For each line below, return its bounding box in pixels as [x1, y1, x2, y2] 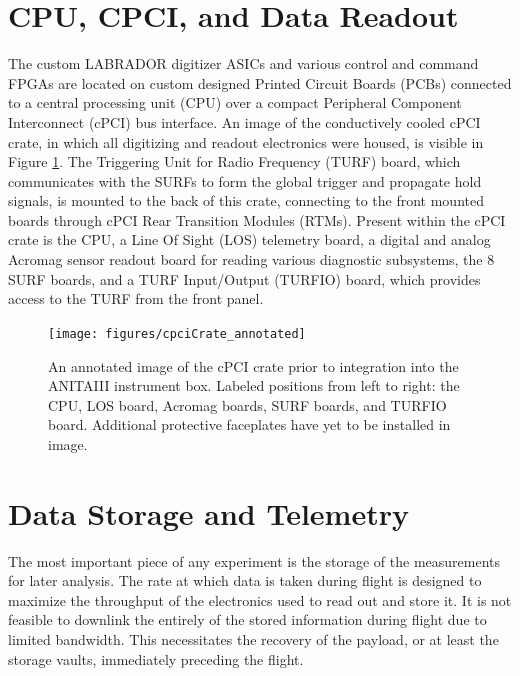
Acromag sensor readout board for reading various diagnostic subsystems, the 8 [8, 249, 495, 270]
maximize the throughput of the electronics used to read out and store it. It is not [8, 589, 512, 610]
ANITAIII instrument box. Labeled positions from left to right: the [48, 375, 460, 396]
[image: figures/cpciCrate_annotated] [48, 326, 306, 341]
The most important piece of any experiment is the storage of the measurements [8, 550, 501, 571]
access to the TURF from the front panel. [8, 288, 264, 309]
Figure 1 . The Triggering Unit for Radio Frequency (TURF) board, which [8, 151, 461, 172]
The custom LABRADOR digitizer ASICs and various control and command [8, 53, 479, 74]
